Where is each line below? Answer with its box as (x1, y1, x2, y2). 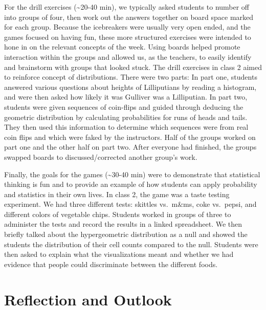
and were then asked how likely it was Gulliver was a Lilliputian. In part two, (4, 91, 248, 102)
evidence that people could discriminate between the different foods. (4, 258, 218, 269)
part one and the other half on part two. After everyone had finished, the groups (4, 141, 257, 152)
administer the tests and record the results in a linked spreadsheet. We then (4, 219, 242, 229)
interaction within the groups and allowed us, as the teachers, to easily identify (4, 51, 252, 62)
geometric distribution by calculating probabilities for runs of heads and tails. (4, 111, 248, 122)
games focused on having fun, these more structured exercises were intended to (4, 31, 251, 42)
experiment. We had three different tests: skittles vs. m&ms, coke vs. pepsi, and (4, 199, 257, 209)
